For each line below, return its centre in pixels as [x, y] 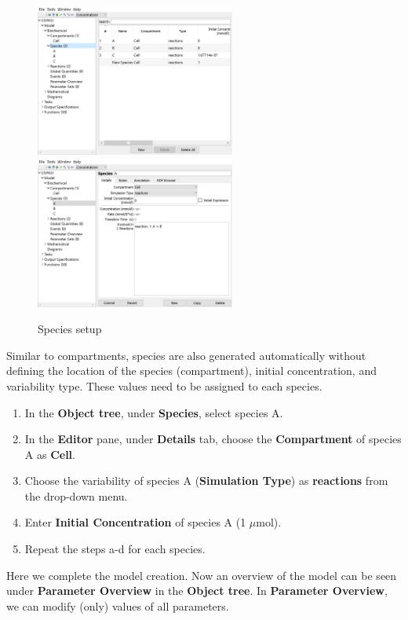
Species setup [70, 329]
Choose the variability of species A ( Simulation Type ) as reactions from [206, 481]
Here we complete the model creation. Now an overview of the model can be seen [202, 575]
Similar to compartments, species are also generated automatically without [186, 355]
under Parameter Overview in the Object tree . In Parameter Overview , [197, 591]
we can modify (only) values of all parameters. [118, 605]
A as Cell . [50, 454]
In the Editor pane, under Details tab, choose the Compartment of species [213, 439]
